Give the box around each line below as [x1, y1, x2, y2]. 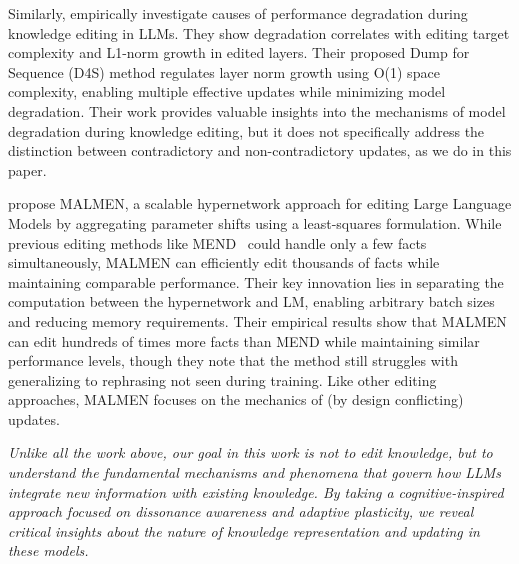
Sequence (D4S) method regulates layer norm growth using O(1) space [8, 61, 440, 82]
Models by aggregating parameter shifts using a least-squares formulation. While [8, 212, 502, 233]
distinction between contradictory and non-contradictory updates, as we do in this [8, 140, 512, 161]
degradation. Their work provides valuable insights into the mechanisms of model [8, 100, 506, 121]
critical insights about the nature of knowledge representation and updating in [8, 520, 480, 541]
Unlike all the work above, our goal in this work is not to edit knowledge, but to [8, 442, 493, 463]
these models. [8, 540, 89, 561]
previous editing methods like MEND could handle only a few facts [8, 232, 427, 253]
